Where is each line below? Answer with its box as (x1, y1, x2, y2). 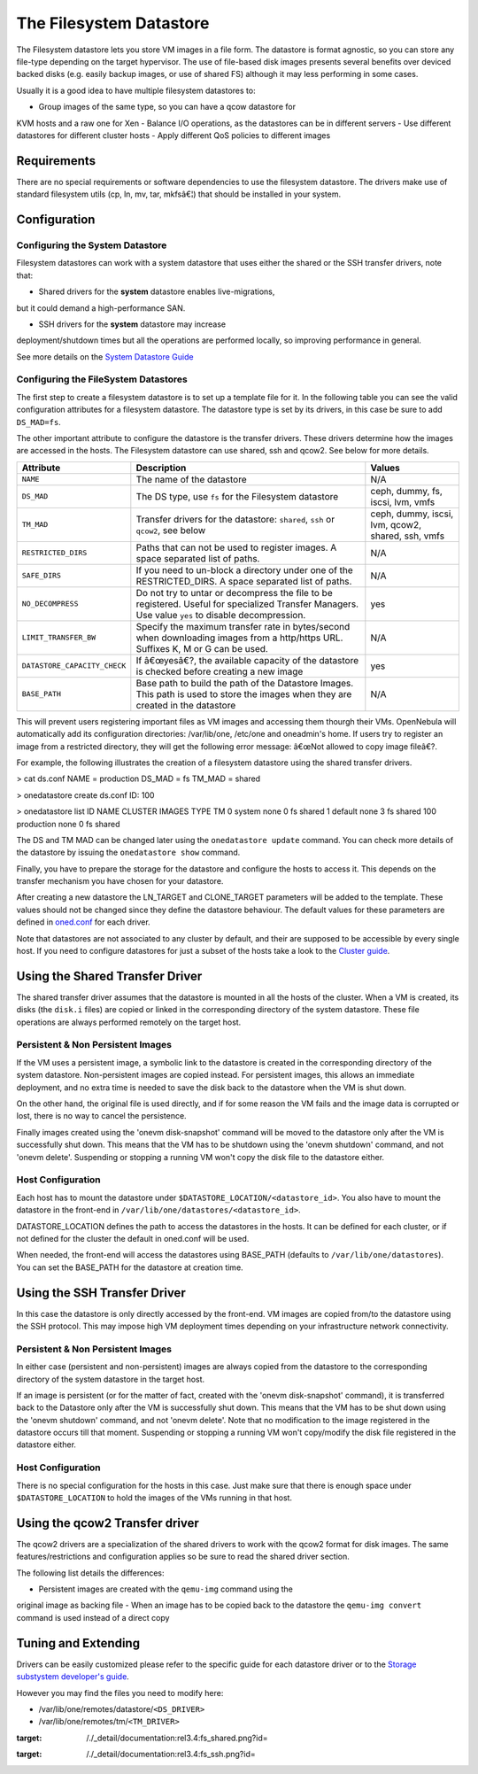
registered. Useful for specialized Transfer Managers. (135, 598, 358, 610)
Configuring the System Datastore (16, 239, 167, 252)
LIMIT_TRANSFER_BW (21, 633, 96, 642)
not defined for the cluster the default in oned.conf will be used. (16, 1233, 250, 1243)
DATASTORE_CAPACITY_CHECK (21, 661, 127, 670)
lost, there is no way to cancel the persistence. (16, 1111, 187, 1121)
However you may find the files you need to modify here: (16, 1687, 224, 1698)
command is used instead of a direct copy (16, 1612, 170, 1623)
